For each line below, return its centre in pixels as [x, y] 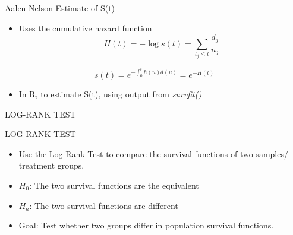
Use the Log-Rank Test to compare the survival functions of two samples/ [153, 153]
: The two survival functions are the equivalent [114, 185]
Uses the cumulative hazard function [85, 28]
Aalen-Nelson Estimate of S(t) [60, 8]
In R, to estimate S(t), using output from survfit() [110, 94]
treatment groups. [51, 165]
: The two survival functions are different [104, 205]
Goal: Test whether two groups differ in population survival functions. [146, 225]
